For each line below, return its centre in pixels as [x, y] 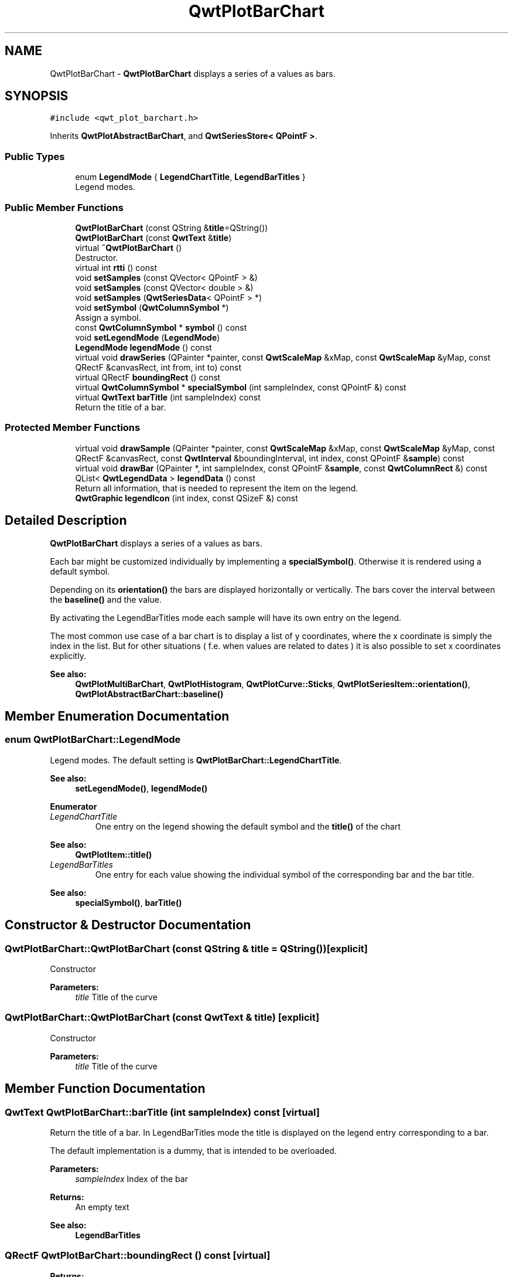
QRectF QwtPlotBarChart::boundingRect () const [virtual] [138, 1256]
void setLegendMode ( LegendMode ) [148, 337]
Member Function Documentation [105, 1089]
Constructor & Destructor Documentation [128, 925]
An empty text [102, 1207]
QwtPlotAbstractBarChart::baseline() [149, 694]
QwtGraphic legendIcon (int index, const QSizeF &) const [187, 498]
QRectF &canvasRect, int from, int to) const [158, 367]
